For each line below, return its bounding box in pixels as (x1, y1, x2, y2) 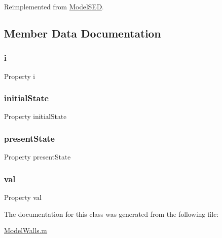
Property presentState (4, 152, 71, 162)
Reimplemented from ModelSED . (4, 1, 104, 11)
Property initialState (4, 111, 67, 121)
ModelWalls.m (4, 225, 47, 236)
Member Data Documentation (4, 25, 161, 40)
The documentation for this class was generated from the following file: (4, 208, 219, 219)
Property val (4, 192, 42, 202)
